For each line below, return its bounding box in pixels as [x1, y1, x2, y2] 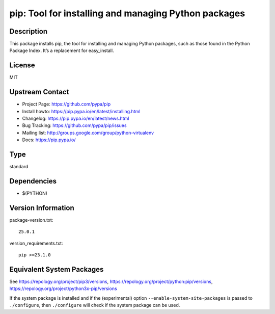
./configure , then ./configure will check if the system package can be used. [9, 302, 180, 308]
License [9, 61, 35, 70]
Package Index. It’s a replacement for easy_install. [9, 47, 114, 54]
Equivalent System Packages [9, 265, 104, 274]
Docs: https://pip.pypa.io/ [22, 137, 76, 143]
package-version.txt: [9, 217, 53, 223]
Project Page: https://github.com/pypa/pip [22, 101, 111, 107]
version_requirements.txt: [9, 240, 63, 246]
